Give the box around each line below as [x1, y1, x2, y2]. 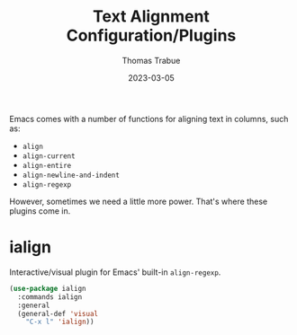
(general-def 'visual [17, 309, 99, 318]
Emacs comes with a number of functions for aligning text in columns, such [9, 113, 289, 124]
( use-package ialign [9, 284, 87, 293]
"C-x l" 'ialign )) [25, 317, 94, 327]
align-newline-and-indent [22, 171, 120, 180]
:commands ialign [17, 292, 83, 302]
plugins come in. [9, 205, 71, 216]
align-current [22, 151, 76, 161]
